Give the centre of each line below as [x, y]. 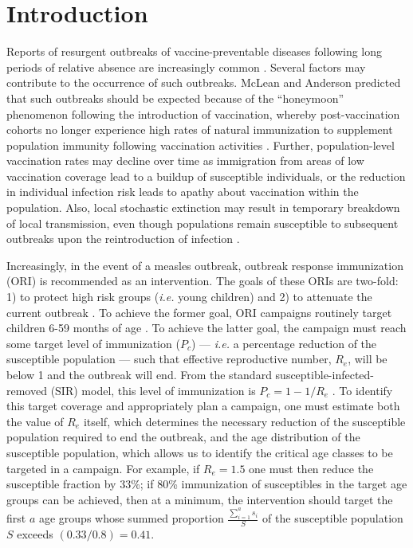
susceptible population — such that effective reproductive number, [169, 359]
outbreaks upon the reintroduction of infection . [123, 239]
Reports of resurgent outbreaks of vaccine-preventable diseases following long [195, 51]
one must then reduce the [311, 468]
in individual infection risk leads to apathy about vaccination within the [183, 192]
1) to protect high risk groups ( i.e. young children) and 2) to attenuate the [189, 297]
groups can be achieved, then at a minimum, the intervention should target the [200, 499]
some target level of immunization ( [93, 343]
